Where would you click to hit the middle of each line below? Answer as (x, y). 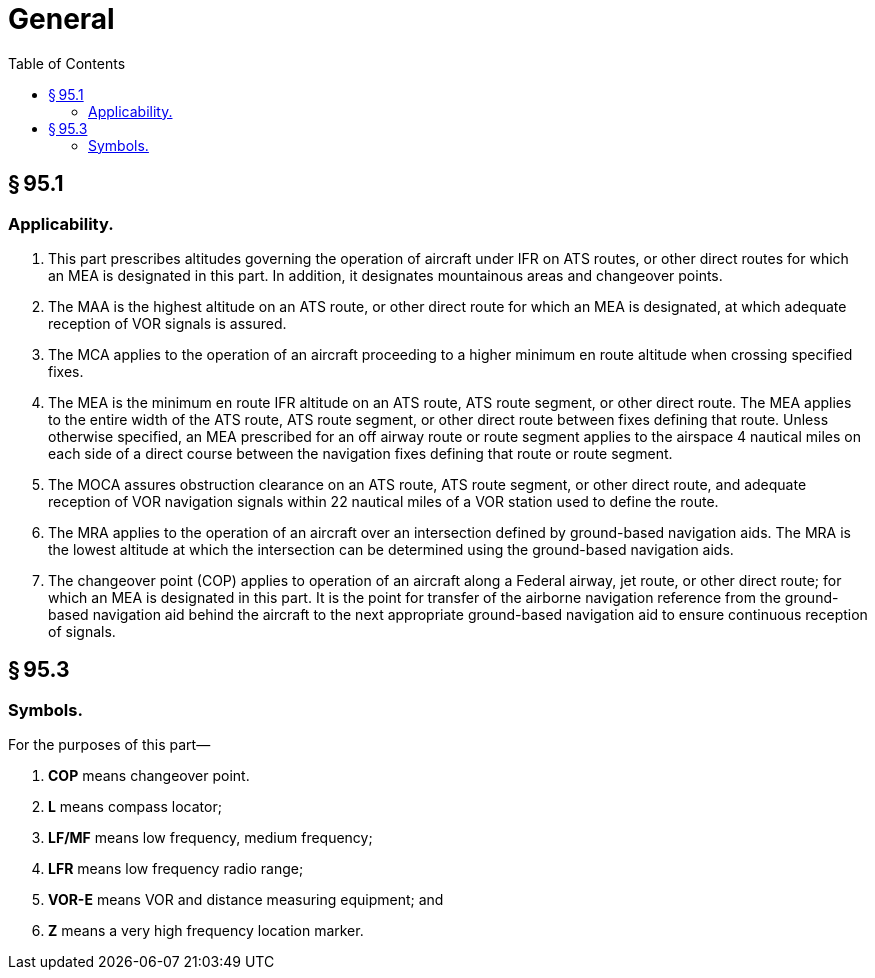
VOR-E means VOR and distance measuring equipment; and (246, 900)
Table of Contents (67, 63)
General (61, 19)
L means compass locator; (135, 807)
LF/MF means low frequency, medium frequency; (210, 838)
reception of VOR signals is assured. (167, 323)
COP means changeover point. (149, 776)
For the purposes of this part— (109, 745)
